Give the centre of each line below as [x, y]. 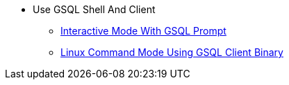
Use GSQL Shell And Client [94, 9]
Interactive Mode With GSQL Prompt [143, 31]
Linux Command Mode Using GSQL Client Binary [172, 52]
